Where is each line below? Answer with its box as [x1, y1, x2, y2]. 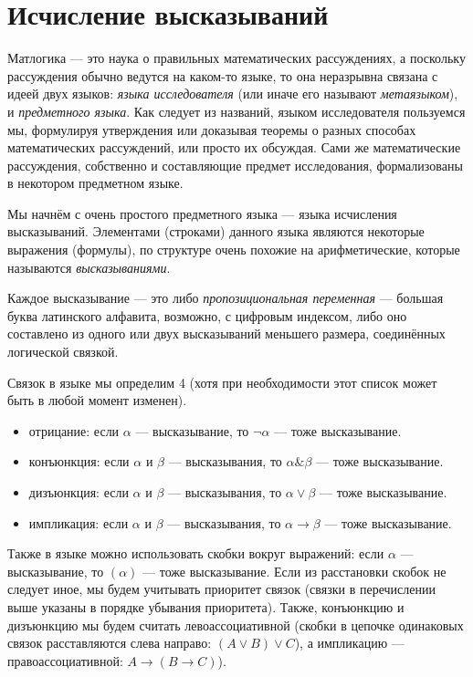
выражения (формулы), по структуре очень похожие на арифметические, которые [7, 240, 460, 259]
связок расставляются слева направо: [7, 633, 212, 652]
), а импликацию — [294, 633, 405, 652]
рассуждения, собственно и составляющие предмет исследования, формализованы [7, 155, 463, 174]
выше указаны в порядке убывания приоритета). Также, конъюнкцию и [7, 597, 405, 616]
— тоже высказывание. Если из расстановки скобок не [142, 561, 447, 580]
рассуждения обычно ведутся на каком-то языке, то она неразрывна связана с [7, 66, 438, 85]
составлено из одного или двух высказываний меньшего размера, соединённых [7, 324, 446, 343]
